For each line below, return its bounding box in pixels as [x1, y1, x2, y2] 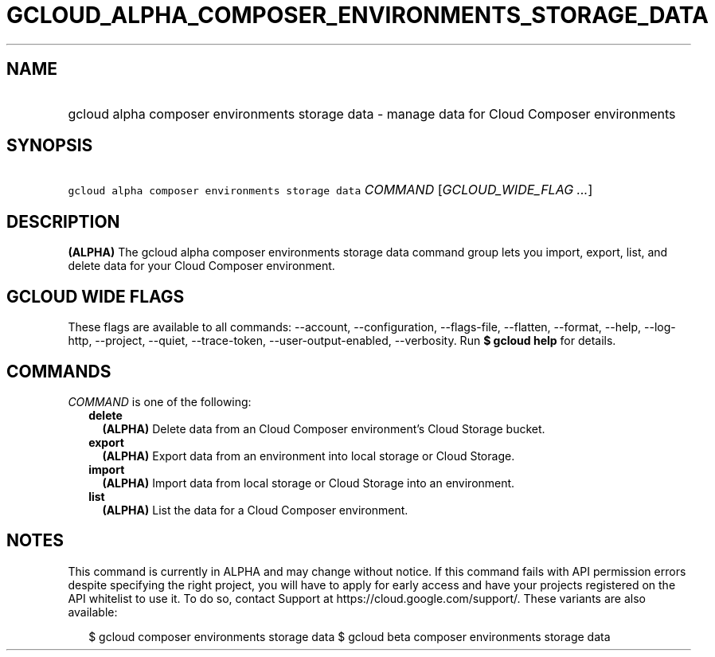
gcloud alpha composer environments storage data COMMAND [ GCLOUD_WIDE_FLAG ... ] [68, 182, 593, 198]
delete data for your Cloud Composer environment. [68, 259, 335, 273]
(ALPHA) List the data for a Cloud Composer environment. [102, 503, 408, 517]
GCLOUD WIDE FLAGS [6, 286, 185, 307]
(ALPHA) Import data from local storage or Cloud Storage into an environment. [102, 475, 515, 490]
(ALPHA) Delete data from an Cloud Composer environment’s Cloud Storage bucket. [102, 421, 545, 436]
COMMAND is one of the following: [68, 394, 252, 409]
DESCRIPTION [6, 211, 120, 232]
